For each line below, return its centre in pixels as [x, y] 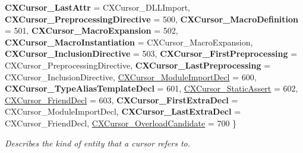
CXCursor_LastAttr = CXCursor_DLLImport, [98, 7]
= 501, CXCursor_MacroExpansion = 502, [91, 30]
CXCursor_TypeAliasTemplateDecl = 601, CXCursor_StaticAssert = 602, [151, 88]
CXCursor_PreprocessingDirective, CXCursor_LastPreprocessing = [138, 65]
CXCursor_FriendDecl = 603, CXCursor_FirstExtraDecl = [121, 100]
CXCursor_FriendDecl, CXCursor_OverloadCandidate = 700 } [121, 123]
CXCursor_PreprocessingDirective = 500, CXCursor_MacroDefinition [152, 19]
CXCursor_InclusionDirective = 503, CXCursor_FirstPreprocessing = [151, 53]
